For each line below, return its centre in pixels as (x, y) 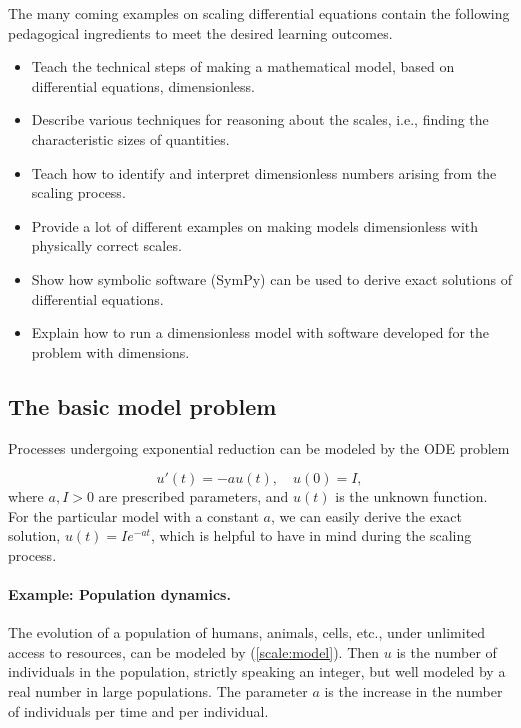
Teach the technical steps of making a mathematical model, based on (243, 66)
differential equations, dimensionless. (143, 85)
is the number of (446, 651)
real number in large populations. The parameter (158, 691)
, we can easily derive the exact (366, 515)
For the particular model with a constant (133, 515)
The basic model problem (142, 405)
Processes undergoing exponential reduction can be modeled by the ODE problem (259, 447)
